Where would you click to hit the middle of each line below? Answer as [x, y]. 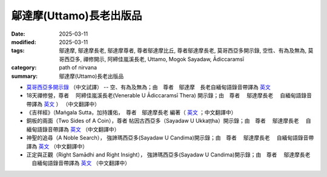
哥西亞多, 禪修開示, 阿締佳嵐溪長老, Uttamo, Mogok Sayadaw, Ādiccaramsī [152, 59]
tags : [18, 51]
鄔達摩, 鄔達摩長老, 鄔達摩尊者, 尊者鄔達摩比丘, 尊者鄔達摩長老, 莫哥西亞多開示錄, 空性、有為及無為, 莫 [186, 51]
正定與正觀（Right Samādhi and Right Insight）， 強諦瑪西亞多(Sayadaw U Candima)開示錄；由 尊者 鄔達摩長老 [168, 155]
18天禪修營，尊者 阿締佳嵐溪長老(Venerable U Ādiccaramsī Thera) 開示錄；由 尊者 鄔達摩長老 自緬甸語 [164, 95]
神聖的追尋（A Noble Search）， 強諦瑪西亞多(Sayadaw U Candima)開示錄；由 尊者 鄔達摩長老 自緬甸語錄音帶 [170, 138]
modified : [24, 42]
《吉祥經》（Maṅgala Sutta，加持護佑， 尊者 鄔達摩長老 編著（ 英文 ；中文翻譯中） [131, 112]
